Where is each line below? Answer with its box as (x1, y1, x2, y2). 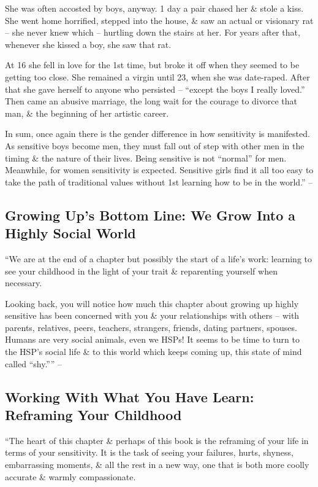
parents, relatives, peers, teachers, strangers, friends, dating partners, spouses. (5, 321, 297, 333)
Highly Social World (5, 224, 136, 243)
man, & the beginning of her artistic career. (5, 106, 169, 119)
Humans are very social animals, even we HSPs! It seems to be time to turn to (5, 333, 300, 346)
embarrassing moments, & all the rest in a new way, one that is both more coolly (5, 458, 309, 471)
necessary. (5, 276, 42, 289)
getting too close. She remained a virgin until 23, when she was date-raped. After (5, 70, 310, 83)
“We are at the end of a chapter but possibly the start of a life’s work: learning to (5, 252, 312, 265)
